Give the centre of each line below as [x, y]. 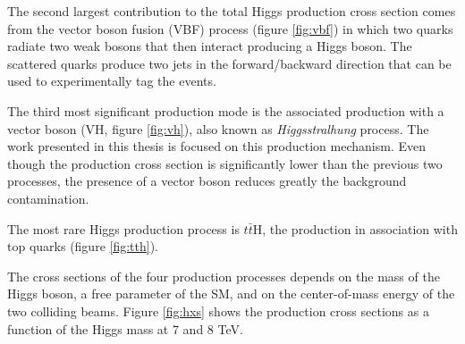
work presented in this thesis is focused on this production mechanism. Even [216, 146]
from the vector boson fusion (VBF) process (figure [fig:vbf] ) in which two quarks [230, 28]
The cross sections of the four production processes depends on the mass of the [224, 276]
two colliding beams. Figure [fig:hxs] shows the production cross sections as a [218, 310]
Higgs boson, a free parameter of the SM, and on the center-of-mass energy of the [231, 294]
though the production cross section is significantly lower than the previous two [225, 163]
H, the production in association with [355, 228]
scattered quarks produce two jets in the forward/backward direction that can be [229, 63]
